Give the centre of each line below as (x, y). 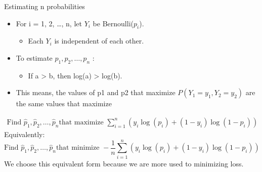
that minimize (78, 148)
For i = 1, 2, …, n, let (49, 23)
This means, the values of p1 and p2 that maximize (96, 92)
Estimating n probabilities (45, 6)
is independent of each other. (99, 41)
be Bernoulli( (113, 23)
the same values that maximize (64, 103)
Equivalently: (25, 134)
